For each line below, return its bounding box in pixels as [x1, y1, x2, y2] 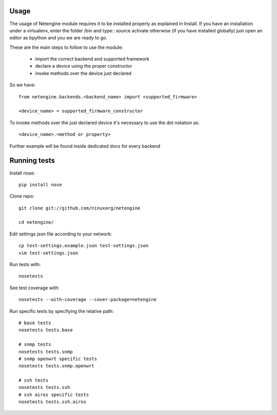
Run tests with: [9, 262, 41, 268]
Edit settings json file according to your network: [9, 231, 112, 237]
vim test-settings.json [18, 250, 78, 256]
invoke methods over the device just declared [35, 70, 132, 76]
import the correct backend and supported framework [35, 56, 150, 62]
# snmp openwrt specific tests [18, 355, 97, 362]
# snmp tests [18, 342, 51, 347]
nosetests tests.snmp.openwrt [18, 363, 95, 369]
